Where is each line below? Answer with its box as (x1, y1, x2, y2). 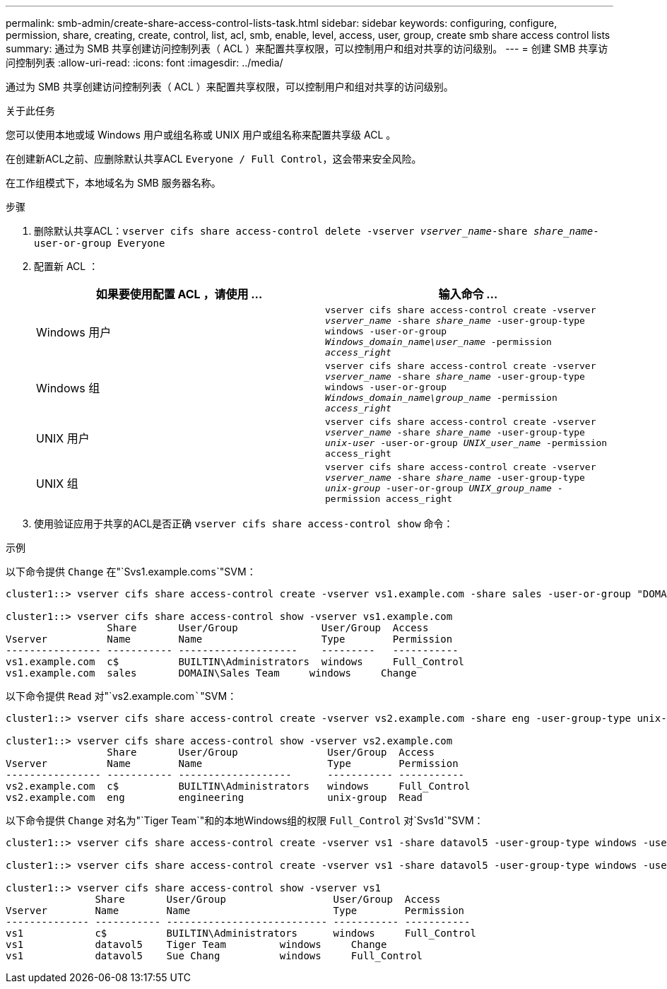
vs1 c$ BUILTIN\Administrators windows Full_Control (6, 927, 476, 939)
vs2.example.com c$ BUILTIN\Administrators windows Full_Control (6, 780, 471, 792)
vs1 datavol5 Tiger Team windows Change (6, 939, 387, 950)
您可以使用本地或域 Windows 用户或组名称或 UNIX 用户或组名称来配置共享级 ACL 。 (6, 129, 396, 141)
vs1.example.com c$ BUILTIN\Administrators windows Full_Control (6, 656, 465, 667)
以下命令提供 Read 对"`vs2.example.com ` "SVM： (6, 690, 237, 702)
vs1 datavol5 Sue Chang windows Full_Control (6, 950, 423, 961)
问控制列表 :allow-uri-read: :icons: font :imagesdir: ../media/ (6, 57, 283, 69)
